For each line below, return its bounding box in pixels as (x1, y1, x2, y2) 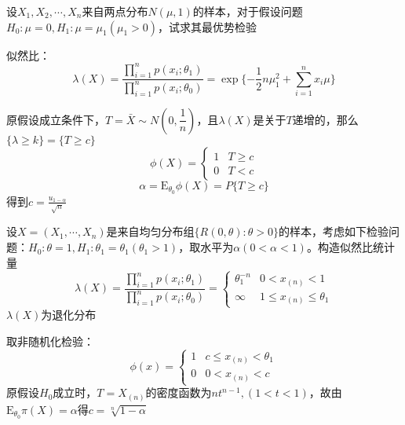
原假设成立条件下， (6, 111, 105, 127)
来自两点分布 (82, 3, 148, 19)
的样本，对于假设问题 (192, 3, 303, 19)
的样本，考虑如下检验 (279, 223, 389, 240)
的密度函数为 (145, 384, 212, 401)
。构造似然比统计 (306, 239, 395, 255)
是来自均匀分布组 (106, 223, 195, 240)
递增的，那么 (292, 111, 359, 127)
